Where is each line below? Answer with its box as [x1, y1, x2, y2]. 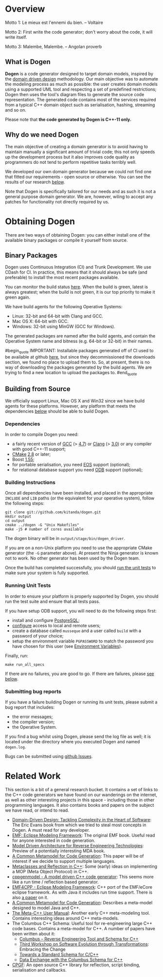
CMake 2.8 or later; [12, 451, 51, 457]
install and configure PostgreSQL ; [12, 617, 80, 623]
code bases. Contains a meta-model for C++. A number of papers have [12, 925, 156, 931]
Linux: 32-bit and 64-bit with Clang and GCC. [12, 313, 104, 319]
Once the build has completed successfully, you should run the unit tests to [5, 565, 156, 571]
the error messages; [12, 714, 53, 719]
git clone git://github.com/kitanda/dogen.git [5, 510, 101, 515]
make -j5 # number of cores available [5, 527, 84, 532]
